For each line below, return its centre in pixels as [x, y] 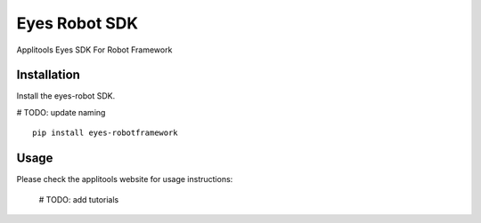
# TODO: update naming [61, 112]
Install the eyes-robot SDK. [66, 96]
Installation [48, 75]
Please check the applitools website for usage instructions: [125, 179]
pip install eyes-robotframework [105, 133]
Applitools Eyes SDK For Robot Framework [94, 50]
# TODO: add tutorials [79, 199]
